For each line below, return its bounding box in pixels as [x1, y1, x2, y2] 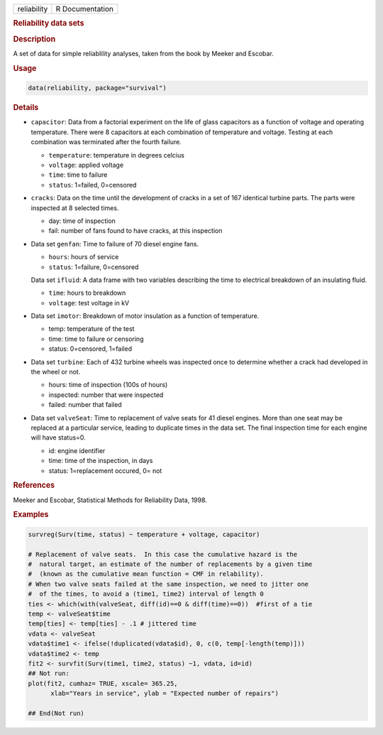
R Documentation [55, 4, 113, 13]
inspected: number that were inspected [48, 391, 164, 399]
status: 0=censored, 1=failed [48, 344, 133, 353]
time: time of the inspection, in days [48, 457, 153, 465]
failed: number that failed [48, 401, 122, 409]
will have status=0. [30, 433, 87, 442]
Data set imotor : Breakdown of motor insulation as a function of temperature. [30, 312, 260, 320]
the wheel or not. [30, 368, 81, 376]
